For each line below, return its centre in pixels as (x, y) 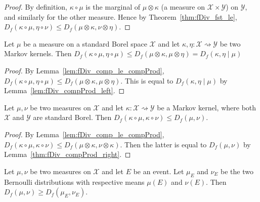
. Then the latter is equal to (163, 144)
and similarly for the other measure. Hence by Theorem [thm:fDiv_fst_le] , (121, 16)
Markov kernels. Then (38, 53)
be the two (237, 171)
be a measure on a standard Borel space (85, 43)
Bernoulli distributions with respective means (74, 181)
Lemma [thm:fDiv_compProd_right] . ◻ (68, 154)
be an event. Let (159, 171)
